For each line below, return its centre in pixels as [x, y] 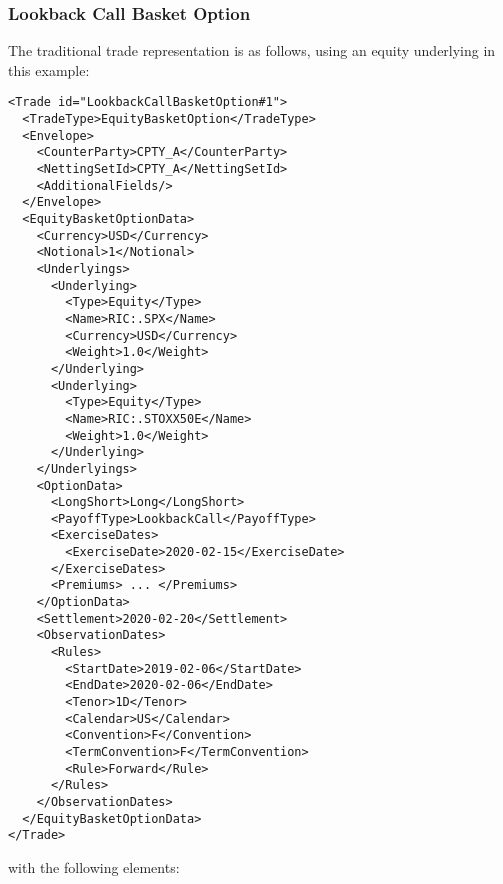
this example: [49, 69]
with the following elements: [94, 866]
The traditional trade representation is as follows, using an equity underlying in [252, 50]
